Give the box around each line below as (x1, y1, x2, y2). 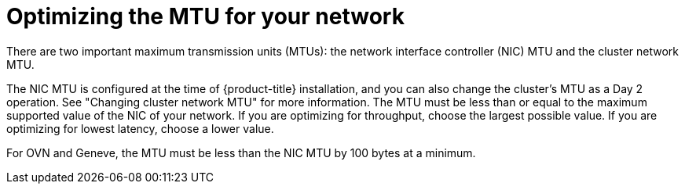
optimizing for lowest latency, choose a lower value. (6, 121, 274, 135)
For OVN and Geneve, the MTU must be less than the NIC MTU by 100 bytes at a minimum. (6, 145, 476, 160)
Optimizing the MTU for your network (6, 3, 405, 30)
